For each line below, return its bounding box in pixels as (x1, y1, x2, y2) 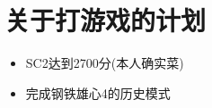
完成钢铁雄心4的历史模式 (25, 83, 171, 102)
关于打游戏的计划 (4, 2, 207, 38)
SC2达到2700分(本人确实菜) (25, 54, 184, 72)
